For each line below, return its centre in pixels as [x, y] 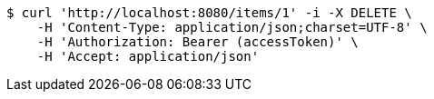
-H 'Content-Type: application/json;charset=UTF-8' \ [232, 27]
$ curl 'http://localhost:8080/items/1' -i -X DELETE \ [209, 13]
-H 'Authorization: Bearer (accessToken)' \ [197, 42]
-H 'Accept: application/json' [148, 56]
